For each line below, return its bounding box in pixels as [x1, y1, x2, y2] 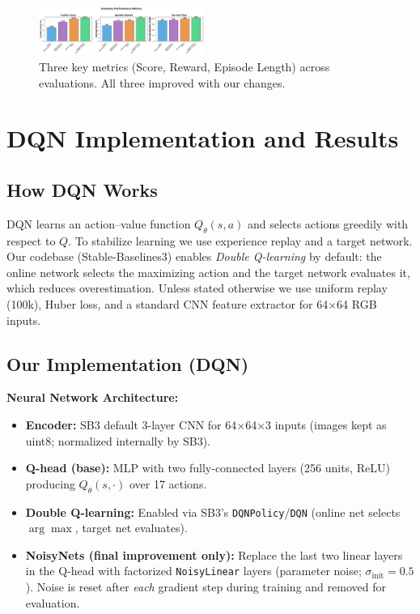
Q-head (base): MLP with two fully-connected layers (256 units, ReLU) [25, 459, 390, 476]
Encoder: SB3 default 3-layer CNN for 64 [25, 416, 237, 433]
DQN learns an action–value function [6, 215, 191, 232]
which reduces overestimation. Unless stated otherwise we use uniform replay [6, 279, 388, 296]
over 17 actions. [129, 475, 207, 492]
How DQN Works [6, 177, 158, 202]
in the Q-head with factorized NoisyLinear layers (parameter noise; [25, 562, 362, 579]
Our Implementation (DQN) [6, 351, 249, 376]
